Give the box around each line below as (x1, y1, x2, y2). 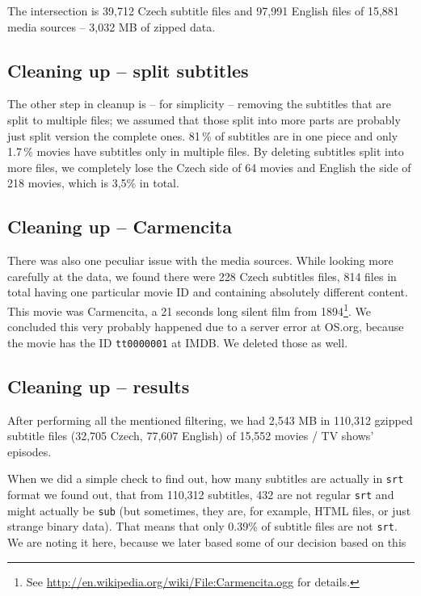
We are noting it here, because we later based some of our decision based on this (7, 534, 406, 551)
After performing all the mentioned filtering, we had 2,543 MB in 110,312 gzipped (7, 411, 413, 428)
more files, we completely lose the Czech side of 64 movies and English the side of (7, 158, 411, 175)
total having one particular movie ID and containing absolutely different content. (7, 283, 408, 300)
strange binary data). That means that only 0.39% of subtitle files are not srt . (7, 518, 398, 535)
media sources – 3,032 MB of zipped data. (7, 18, 216, 35)
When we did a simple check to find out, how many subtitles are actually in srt (7, 470, 404, 487)
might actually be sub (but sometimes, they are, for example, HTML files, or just (7, 502, 411, 518)
